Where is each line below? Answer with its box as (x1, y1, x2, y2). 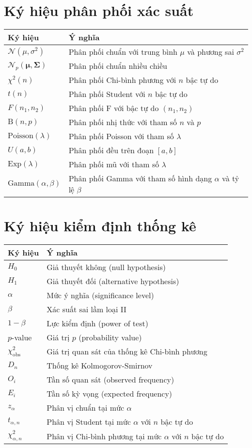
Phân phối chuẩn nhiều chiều (68, 60, 168, 72)
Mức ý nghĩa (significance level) (47, 289, 154, 301)
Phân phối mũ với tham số (68, 159, 159, 170)
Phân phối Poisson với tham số (68, 130, 174, 142)
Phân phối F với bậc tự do (68, 102, 159, 114)
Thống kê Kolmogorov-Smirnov (47, 360, 153, 371)
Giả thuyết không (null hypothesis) (47, 261, 166, 273)
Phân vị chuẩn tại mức (47, 402, 125, 414)
